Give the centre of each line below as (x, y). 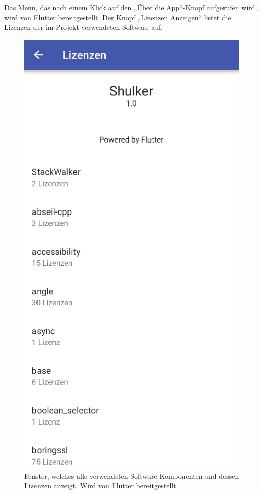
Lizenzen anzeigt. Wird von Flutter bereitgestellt (100, 486)
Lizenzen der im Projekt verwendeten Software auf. (84, 27)
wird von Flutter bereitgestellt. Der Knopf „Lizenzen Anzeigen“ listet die (118, 17)
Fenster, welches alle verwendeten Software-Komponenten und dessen (132, 475)
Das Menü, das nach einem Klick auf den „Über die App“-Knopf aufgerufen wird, (131, 7)
